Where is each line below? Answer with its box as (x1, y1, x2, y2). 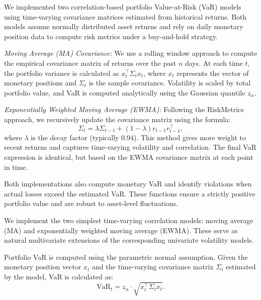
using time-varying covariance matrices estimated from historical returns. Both (4, 11, 247, 22)
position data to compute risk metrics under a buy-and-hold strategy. (4, 31, 218, 41)
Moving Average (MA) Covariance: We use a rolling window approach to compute (4, 48, 257, 58)
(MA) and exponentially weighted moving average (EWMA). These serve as (4, 225, 238, 235)
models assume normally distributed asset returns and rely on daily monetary (4, 21, 243, 32)
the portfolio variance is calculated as (4, 67, 119, 78)
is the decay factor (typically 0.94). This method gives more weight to (31, 132, 246, 142)
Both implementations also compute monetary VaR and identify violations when (4, 178, 252, 189)
